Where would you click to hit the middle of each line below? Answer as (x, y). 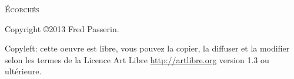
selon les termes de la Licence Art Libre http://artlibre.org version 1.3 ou (137, 59)
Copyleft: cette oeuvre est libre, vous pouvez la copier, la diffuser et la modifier (147, 48)
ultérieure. (23, 71)
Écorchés (22, 9)
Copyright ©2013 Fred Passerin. (62, 28)
